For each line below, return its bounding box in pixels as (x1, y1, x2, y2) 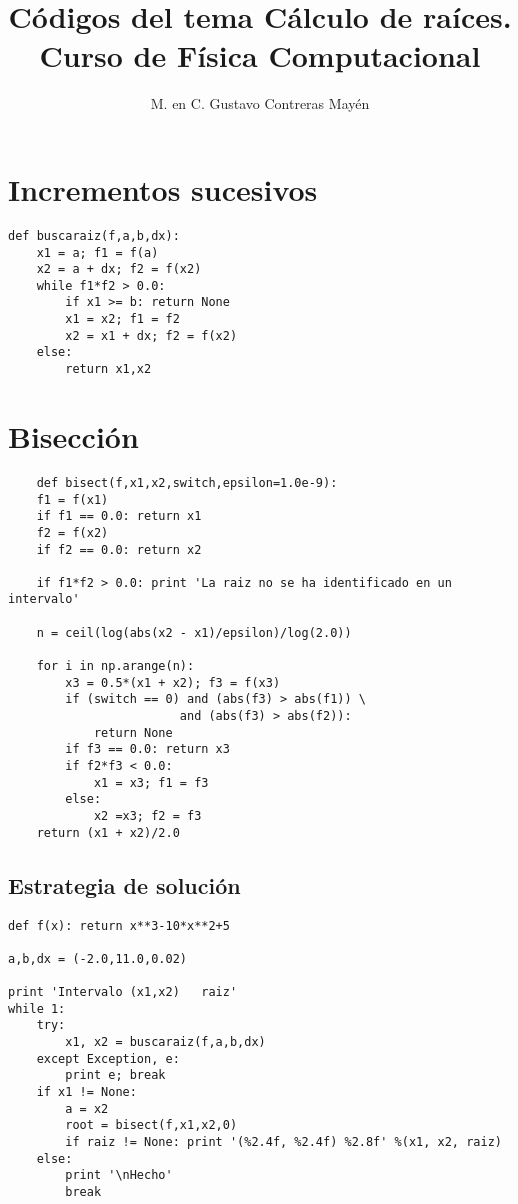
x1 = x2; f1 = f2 (65, 312, 180, 327)
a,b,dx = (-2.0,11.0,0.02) (8, 951, 187, 966)
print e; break (65, 1068, 166, 1083)
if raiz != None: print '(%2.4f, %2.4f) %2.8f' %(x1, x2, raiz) (65, 1135, 502, 1150)
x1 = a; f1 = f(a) (36, 245, 159, 260)
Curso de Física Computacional (39, 35, 481, 76)
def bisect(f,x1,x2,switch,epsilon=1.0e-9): (36, 475, 338, 490)
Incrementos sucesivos (8, 168, 318, 209)
